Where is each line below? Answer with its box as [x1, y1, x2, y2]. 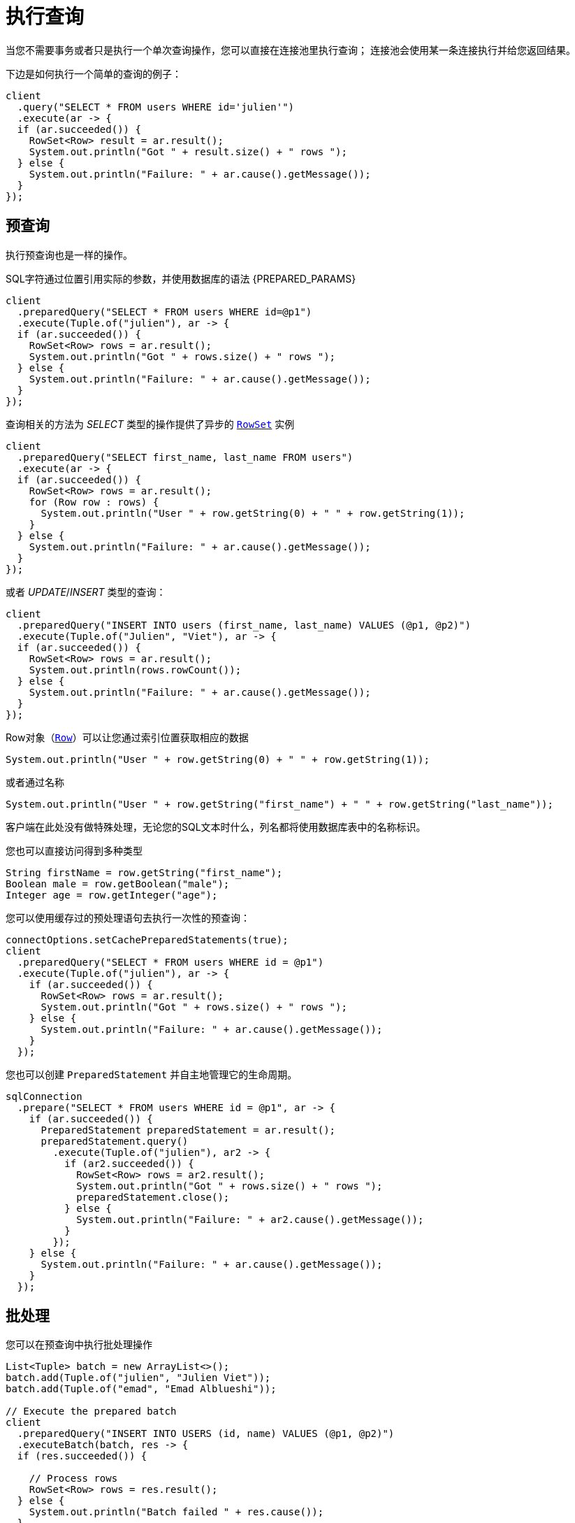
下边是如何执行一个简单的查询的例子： [6, 67, 182, 80]
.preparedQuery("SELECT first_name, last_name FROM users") [17, 451, 354, 463]
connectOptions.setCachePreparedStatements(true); [6, 934, 289, 945]
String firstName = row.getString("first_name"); [6, 866, 283, 878]
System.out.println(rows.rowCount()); [29, 664, 242, 675]
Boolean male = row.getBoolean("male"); [6, 878, 230, 889]
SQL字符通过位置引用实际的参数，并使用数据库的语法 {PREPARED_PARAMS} [6, 272, 356, 285]
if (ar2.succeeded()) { [64, 1157, 194, 1169]
